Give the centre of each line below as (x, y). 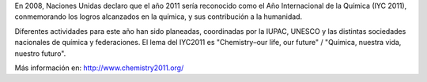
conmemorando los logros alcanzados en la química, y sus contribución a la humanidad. (159, 17)
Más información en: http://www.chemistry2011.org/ (99, 68)
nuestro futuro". (40, 53)
